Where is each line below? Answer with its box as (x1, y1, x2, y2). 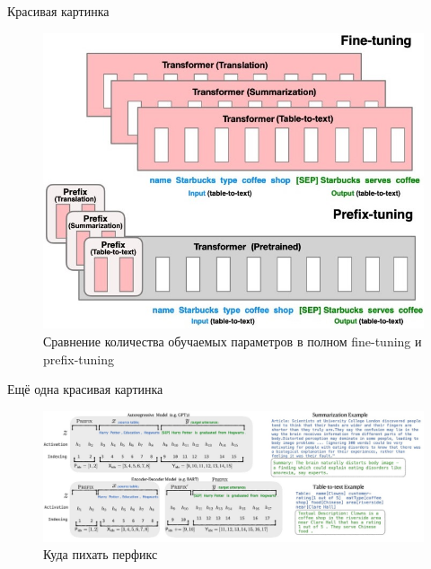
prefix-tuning (43, 349, 115, 368)
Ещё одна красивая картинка (7, 380, 163, 398)
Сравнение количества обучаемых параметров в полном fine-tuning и (43, 331, 422, 350)
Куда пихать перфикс (43, 545, 158, 564)
